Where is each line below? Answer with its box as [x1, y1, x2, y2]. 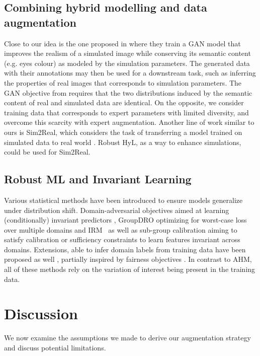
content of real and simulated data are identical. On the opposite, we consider [4, 97, 244, 108]
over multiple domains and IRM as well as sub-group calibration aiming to [4, 224, 237, 235]
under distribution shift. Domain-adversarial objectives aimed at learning [4, 204, 229, 215]
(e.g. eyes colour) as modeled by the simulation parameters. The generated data [4, 57, 250, 68]
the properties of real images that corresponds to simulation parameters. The [4, 77, 242, 88]
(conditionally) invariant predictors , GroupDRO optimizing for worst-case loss [4, 215, 247, 225]
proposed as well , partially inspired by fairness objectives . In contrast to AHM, [4, 254, 252, 264]
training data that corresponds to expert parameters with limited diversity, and [4, 107, 249, 117]
